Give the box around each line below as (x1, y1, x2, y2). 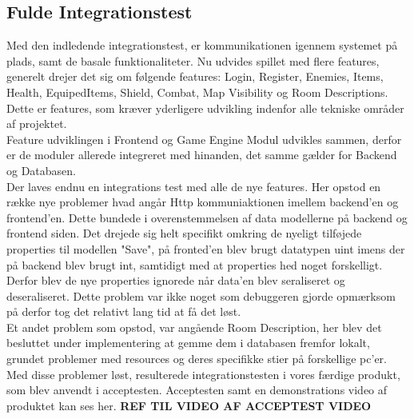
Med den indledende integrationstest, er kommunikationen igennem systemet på (6, 37, 398, 54)
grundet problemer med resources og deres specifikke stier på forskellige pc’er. (6, 350, 387, 367)
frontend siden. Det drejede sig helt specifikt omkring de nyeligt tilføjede (6, 225, 362, 241)
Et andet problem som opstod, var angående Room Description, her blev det (6, 318, 382, 335)
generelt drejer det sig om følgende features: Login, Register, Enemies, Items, (6, 68, 384, 85)
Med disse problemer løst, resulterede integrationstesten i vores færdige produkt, (6, 365, 400, 382)
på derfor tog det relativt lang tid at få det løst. (6, 303, 241, 320)
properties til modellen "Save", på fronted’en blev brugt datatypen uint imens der (6, 240, 405, 257)
